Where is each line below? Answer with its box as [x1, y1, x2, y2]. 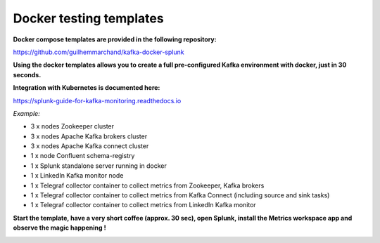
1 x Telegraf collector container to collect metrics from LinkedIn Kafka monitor [30, 201, 256, 209]
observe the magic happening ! [13, 223, 106, 232]
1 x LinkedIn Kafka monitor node [30, 171, 124, 180]
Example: [13, 109, 40, 117]
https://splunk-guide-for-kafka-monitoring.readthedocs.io [13, 96, 182, 105]
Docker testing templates [13, 11, 165, 26]
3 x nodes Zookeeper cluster [30, 122, 115, 131]
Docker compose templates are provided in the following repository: [13, 35, 217, 44]
